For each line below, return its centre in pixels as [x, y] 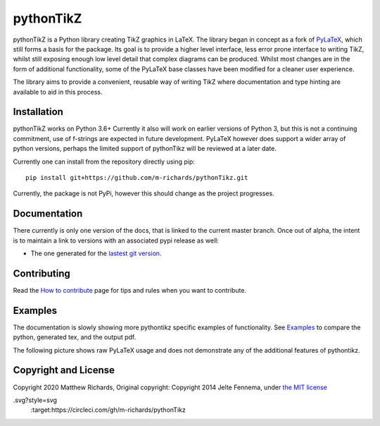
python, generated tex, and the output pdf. [75, 337]
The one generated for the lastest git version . [96, 253]
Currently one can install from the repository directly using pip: [104, 162]
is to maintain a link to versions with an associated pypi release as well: [116, 241]
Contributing [42, 273]
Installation [38, 112]
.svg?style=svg [35, 400]
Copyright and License [64, 370]
